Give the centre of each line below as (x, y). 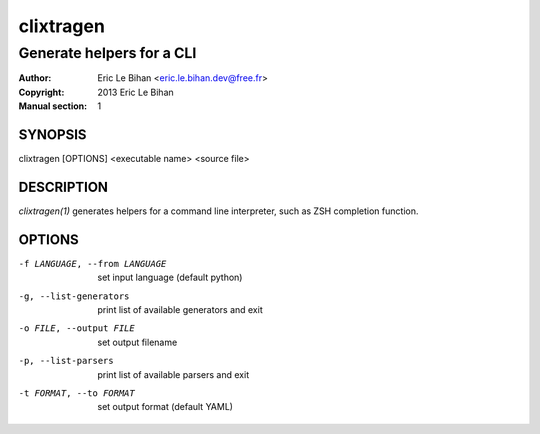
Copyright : (41, 92)
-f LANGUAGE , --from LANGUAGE (92, 263)
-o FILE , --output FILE (76, 328)
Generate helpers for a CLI (107, 53)
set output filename (137, 342)
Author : (35, 78)
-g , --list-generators (74, 296)
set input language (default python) (170, 277)
